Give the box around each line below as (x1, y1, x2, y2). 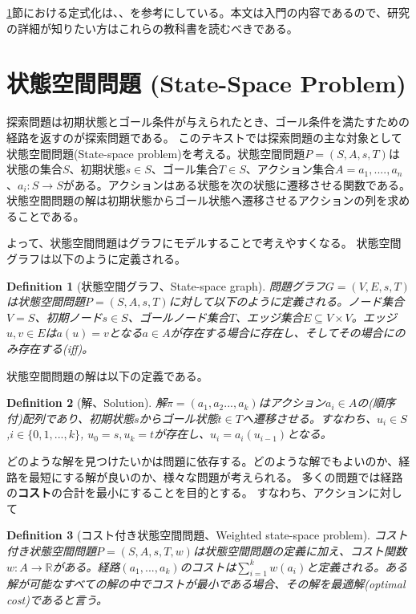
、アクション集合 (245, 161, 336, 177)
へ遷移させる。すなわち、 (241, 409, 377, 426)
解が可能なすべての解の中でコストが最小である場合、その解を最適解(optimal (6, 575, 406, 592)
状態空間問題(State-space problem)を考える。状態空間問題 (6, 144, 305, 161)
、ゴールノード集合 (127, 308, 229, 325)
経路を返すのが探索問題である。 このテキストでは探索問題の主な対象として (6, 128, 402, 145)
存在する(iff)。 (17, 340, 94, 357)
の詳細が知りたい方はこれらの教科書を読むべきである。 (6, 19, 298, 36)
